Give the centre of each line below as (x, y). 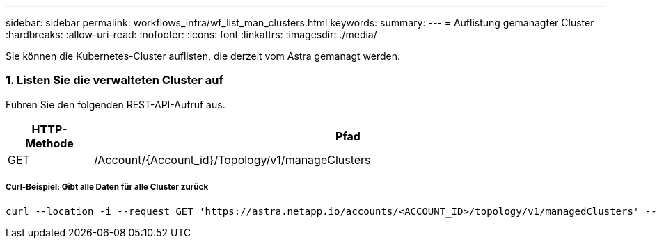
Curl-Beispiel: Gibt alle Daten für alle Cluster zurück (107, 187)
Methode (49, 143)
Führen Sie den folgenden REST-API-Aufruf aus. (116, 104)
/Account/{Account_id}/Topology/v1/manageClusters (232, 160)
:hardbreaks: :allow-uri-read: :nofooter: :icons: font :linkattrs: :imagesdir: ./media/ (191, 34)
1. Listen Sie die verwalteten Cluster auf (114, 80)
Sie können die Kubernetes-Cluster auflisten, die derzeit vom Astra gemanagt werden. (203, 56)
